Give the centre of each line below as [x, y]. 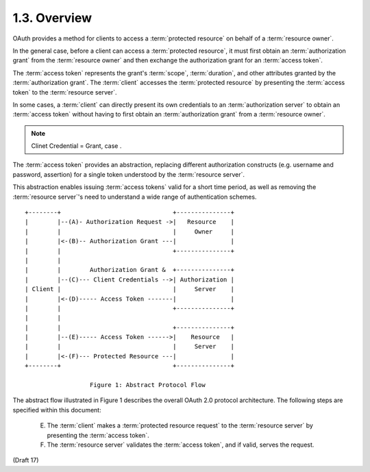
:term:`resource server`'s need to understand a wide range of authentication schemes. [135, 197]
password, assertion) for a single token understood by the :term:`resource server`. [129, 174]
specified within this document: [57, 410]
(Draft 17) [26, 460]
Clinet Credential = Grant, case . [76, 146]
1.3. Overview [52, 18]
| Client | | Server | [129, 289]
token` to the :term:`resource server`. [65, 92]
